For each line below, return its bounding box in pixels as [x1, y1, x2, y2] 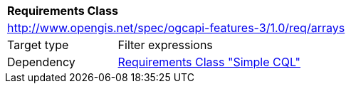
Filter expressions [117, 38, 213, 52]
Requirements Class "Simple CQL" [117, 55, 301, 69]
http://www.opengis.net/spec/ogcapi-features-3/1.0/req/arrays [7, 21, 345, 35]
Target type [7, 38, 69, 52]
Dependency [7, 55, 75, 69]
